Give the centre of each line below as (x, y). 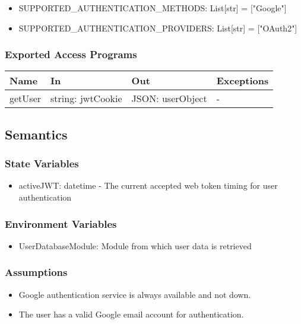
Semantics (36, 134)
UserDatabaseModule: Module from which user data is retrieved (135, 245)
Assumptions (36, 272)
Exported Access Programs (71, 54)
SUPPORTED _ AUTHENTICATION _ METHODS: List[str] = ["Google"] (153, 8)
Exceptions (243, 81)
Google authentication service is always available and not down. (135, 294)
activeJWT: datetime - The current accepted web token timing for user (148, 185)
